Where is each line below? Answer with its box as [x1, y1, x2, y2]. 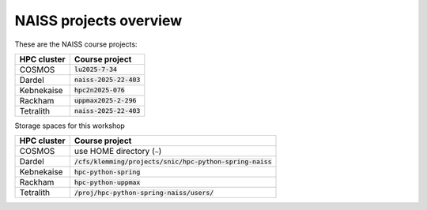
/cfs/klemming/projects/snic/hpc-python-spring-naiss [74, 157, 272, 166]
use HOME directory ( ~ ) [74, 146, 162, 157]
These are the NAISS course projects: [14, 39, 138, 49]
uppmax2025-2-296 [74, 96, 137, 105]
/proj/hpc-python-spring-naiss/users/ [74, 188, 214, 197]
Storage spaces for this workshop [14, 121, 126, 130]
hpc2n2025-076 [74, 86, 126, 95]
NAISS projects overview [14, 12, 182, 29]
